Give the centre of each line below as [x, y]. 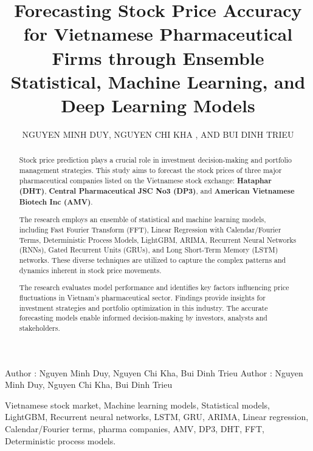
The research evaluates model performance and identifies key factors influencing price [154, 287]
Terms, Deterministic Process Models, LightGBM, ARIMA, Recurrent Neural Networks [158, 239]
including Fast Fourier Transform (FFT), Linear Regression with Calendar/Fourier [150, 230]
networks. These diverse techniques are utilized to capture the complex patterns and [153, 260]
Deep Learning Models [158, 105]
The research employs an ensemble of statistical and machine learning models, [143, 219]
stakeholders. [40, 327]
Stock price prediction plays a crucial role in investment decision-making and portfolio [156, 160]
